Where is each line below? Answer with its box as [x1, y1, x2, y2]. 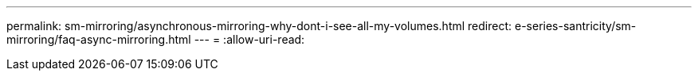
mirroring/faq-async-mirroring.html [6, 33, 191, 46]
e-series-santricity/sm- [514, 19, 637, 33]
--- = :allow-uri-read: [194, 33, 305, 46]
